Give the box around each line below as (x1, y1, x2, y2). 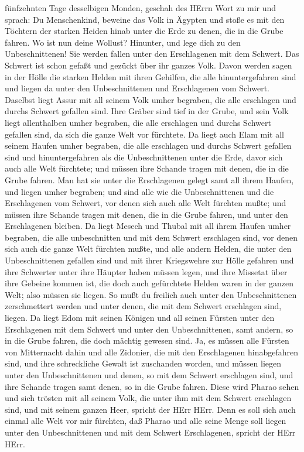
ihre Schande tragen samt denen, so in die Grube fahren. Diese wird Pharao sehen (5, 380, 299, 392)
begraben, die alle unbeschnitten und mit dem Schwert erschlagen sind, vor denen (5, 231, 298, 243)
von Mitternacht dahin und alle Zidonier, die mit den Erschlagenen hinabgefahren (5, 345, 299, 358)
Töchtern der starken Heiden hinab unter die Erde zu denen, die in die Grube (5, 25, 283, 37)
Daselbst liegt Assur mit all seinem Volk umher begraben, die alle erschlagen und (5, 93, 296, 105)
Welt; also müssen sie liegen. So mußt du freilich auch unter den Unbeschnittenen (5, 288, 297, 300)
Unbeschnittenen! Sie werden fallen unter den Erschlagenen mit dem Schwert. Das (5, 47, 299, 60)
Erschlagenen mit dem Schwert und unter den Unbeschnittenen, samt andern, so (5, 323, 293, 335)
